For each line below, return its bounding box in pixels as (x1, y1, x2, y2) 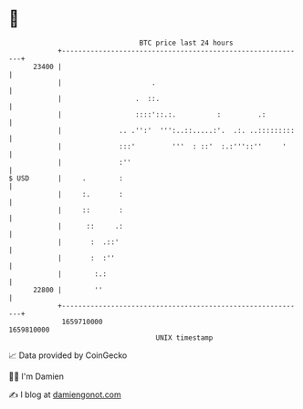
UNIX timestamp (155, 332, 214, 343)
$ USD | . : (8, 173, 124, 183)
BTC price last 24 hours (139, 38, 234, 47)
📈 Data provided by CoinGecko (8, 350, 128, 361)
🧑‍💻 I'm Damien (8, 371, 65, 382)
